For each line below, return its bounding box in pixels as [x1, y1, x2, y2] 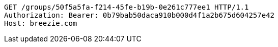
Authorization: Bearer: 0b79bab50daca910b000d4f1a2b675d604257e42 [4, 11, 275, 19]
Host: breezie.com [4, 19, 77, 27]
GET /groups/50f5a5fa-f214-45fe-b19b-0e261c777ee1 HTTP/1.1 [4, 3, 249, 11]
